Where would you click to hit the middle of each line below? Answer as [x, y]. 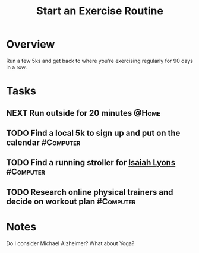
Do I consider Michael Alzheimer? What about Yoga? [70, 243]
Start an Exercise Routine [100, 11]
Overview [31, 44]
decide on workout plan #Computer [71, 201]
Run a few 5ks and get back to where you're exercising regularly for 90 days [99, 61]
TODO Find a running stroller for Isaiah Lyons [91, 162]
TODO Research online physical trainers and [90, 192]
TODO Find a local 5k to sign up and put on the [93, 133]
